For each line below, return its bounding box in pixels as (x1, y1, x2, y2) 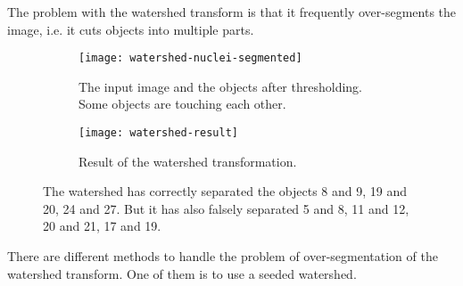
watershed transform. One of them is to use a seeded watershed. (7, 264, 357, 282)
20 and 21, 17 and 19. (43, 217, 161, 235)
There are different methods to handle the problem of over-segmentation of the (7, 247, 438, 266)
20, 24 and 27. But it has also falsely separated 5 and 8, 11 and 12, (43, 199, 409, 217)
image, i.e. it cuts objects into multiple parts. (7, 20, 254, 38)
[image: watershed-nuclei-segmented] (79, 52, 302, 65)
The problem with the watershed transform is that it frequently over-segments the (7, 3, 457, 20)
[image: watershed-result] (79, 127, 238, 140)
